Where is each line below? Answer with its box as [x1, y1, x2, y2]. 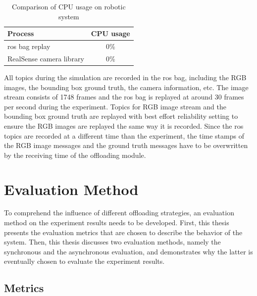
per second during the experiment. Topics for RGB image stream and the [4, 101, 226, 111]
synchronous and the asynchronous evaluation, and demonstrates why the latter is [4, 246, 253, 256]
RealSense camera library [7, 53, 84, 63]
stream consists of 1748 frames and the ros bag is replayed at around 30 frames [4, 92, 244, 102]
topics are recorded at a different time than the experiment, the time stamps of [4, 130, 244, 141]
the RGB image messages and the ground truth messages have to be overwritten [4, 140, 248, 150]
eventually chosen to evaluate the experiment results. [4, 256, 165, 266]
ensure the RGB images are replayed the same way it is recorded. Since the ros [4, 120, 244, 131]
